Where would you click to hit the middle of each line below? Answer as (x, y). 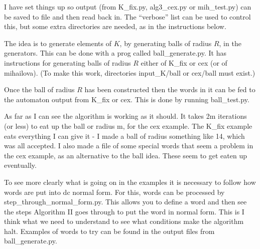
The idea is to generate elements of (58, 43)
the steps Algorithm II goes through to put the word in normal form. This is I (124, 211)
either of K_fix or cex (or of (184, 62)
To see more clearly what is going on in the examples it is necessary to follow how (130, 182)
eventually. (20, 165)
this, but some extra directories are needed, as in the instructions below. (115, 26)
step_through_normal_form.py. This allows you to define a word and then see (125, 202)
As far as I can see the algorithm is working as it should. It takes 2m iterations (125, 116)
